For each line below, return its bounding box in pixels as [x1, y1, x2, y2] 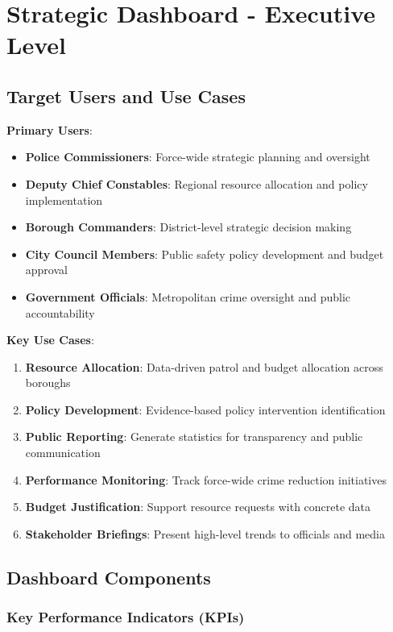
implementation [25, 191, 103, 208]
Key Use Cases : [6, 331, 94, 348]
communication [25, 444, 101, 461]
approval [25, 261, 68, 278]
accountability [25, 304, 95, 321]
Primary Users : [6, 121, 93, 138]
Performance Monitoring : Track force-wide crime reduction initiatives [25, 471, 387, 488]
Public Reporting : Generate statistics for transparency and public [25, 428, 363, 445]
